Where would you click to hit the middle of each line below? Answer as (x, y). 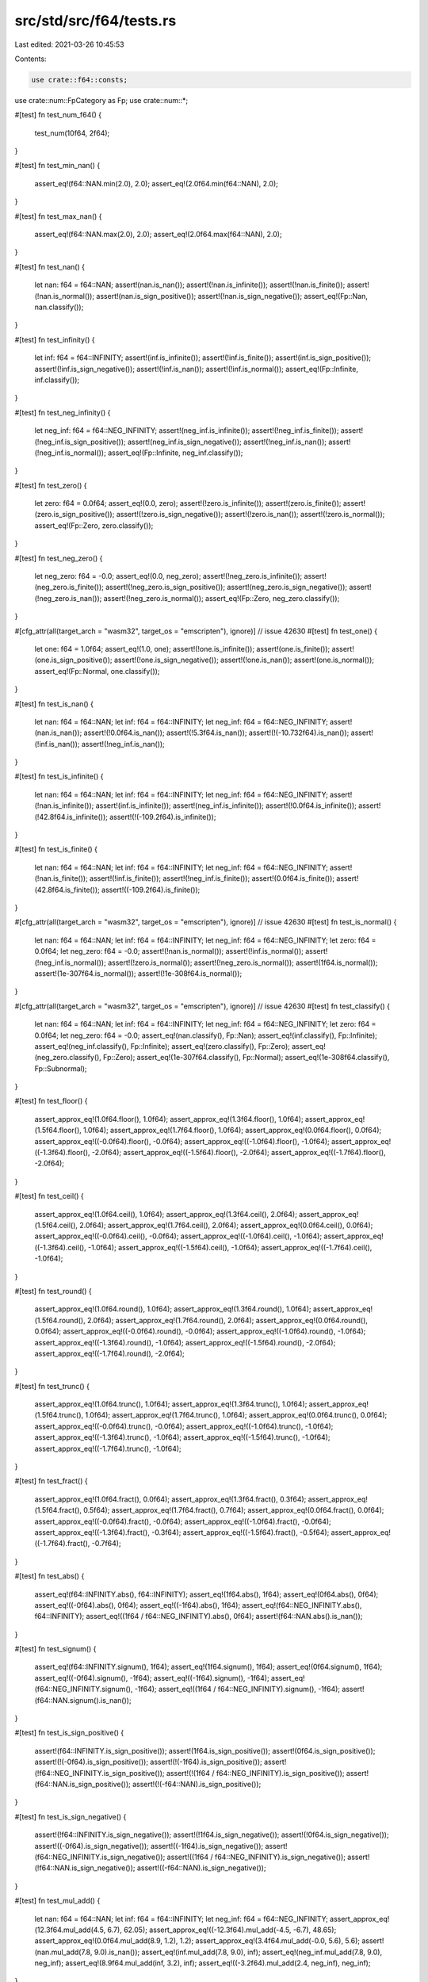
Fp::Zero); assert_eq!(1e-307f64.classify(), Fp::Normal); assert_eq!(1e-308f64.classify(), (246, 1058)
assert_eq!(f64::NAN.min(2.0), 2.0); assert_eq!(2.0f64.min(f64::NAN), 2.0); (157, 183)
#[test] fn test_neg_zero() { (59, 558)
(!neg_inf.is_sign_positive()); (80, 442)
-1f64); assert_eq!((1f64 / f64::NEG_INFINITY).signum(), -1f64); (237, 1689)
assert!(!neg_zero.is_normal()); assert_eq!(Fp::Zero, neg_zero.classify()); (222, 598)
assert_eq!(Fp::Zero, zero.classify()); (94, 525)
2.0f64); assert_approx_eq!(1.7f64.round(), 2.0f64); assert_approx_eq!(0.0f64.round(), (228, 1320)
